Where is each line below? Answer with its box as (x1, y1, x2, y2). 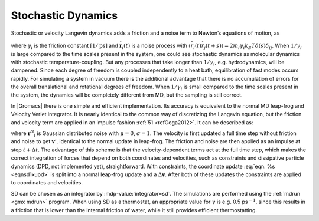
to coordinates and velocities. (11, 179, 83, 186)
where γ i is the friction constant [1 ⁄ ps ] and (11, 42, 118, 50)
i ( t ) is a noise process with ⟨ (122, 42, 191, 50)
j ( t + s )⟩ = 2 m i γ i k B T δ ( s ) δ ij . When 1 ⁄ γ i (204, 42, 302, 50)
